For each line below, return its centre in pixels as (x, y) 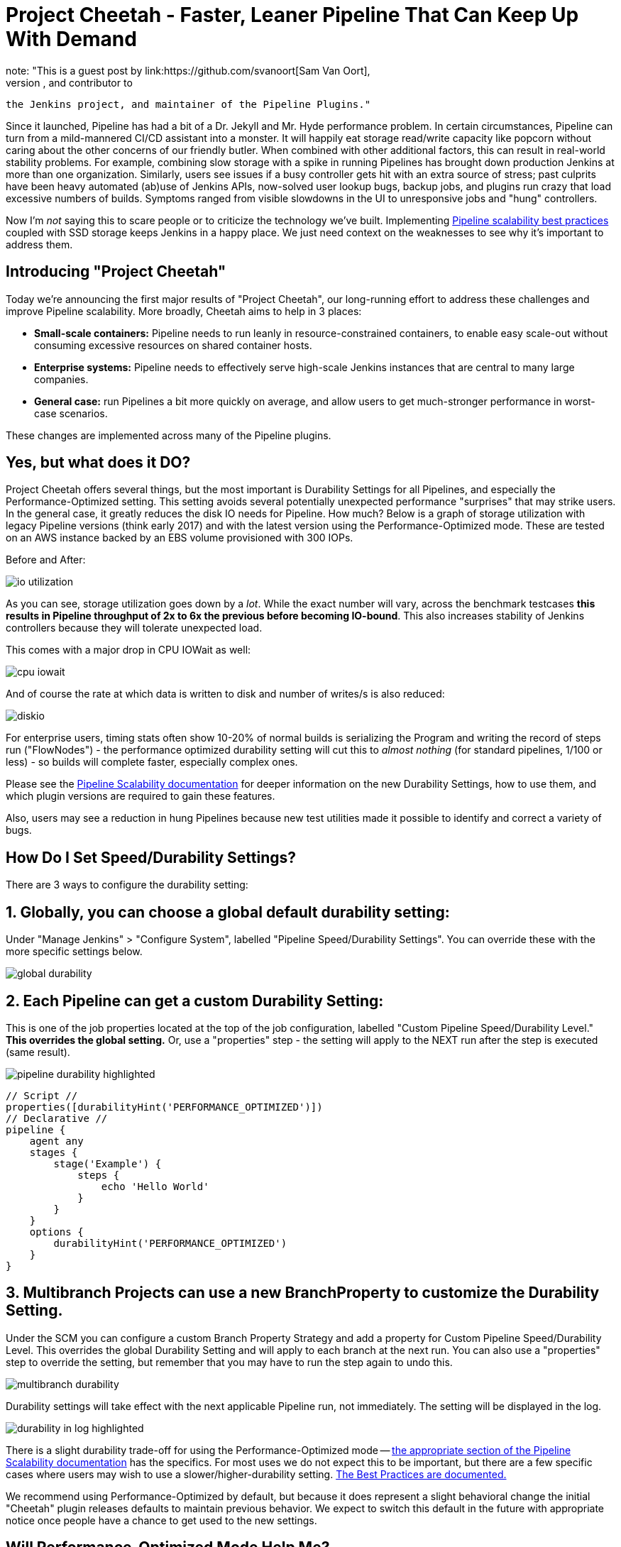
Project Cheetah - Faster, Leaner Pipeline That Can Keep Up (292, 15)
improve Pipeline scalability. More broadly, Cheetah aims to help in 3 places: (184, 311)
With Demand (71, 39)
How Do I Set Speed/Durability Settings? (151, 857)
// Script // (42, 1095)
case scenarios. (71, 413)
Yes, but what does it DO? (98, 463)
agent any (56, 1141)
